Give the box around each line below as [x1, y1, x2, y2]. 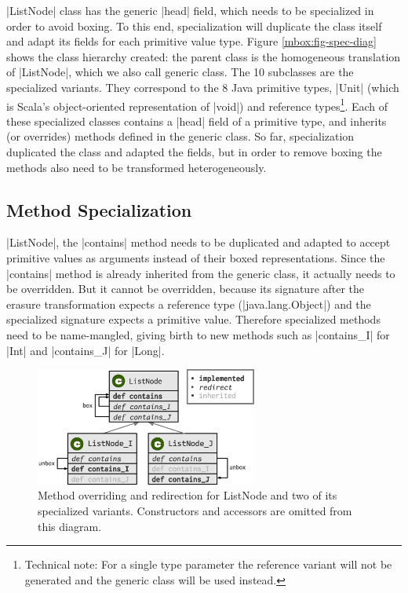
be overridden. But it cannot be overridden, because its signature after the [6, 280, 365, 297]
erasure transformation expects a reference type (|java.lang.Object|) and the [6, 295, 371, 312]
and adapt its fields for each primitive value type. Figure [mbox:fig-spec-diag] [6, 33, 377, 49]
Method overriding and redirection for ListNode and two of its [38, 487, 337, 503]
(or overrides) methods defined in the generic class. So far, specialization [6, 128, 355, 145]
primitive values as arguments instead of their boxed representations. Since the [6, 249, 385, 265]
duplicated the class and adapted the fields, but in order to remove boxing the [6, 144, 382, 159]
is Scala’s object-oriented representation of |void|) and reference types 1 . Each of [6, 95, 388, 114]
